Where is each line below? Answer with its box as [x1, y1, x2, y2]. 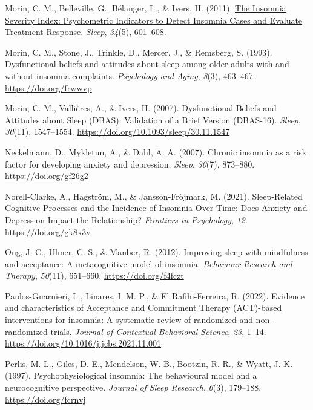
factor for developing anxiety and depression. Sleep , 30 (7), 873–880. [5, 157, 255, 170]
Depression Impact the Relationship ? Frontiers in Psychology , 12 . [5, 213, 248, 226]
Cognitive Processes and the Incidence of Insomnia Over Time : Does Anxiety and [5, 201, 308, 214]
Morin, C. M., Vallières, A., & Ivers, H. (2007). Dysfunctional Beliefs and [5, 102, 277, 114]
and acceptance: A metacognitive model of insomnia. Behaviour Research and [5, 257, 292, 270]
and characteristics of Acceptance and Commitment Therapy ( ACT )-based [5, 301, 282, 314]
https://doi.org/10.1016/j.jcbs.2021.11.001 [5, 337, 162, 350]
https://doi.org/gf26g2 [5, 169, 88, 182]
